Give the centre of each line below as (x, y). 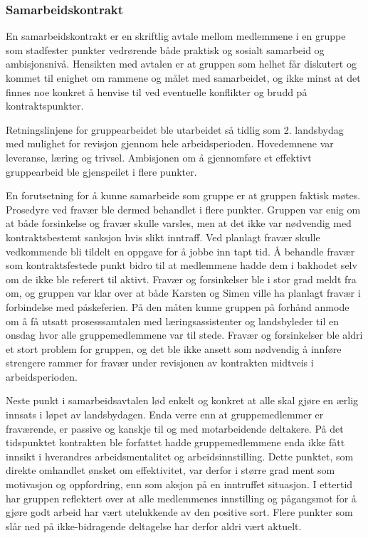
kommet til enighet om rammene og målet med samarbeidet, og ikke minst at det (183, 78)
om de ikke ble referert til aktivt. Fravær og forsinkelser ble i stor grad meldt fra (181, 279)
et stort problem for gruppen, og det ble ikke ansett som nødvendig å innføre (174, 348)
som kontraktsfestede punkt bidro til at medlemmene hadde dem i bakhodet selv (182, 265)
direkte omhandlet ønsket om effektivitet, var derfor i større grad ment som (170, 470)
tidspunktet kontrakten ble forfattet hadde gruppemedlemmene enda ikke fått (175, 442)
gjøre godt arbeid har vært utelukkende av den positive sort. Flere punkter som (179, 512)
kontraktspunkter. (45, 106)
